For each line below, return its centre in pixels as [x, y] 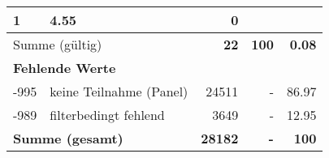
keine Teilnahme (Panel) [119, 91]
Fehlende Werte [65, 68]
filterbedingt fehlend [107, 115]
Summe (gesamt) [68, 138]
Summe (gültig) [58, 44]
